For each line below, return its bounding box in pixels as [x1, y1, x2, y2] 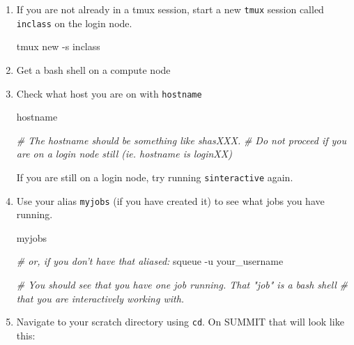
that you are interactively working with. [16, 291, 185, 305]
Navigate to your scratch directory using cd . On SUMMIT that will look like [16, 314, 344, 329]
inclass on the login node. [16, 15, 132, 30]
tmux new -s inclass [16, 39, 100, 54]
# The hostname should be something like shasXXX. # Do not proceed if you [16, 132, 346, 147]
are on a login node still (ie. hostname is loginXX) [16, 146, 232, 161]
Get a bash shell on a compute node [16, 62, 171, 77]
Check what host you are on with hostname [16, 86, 202, 100]
